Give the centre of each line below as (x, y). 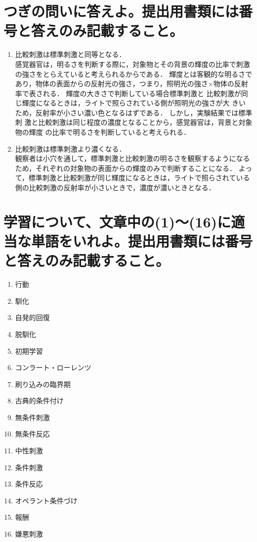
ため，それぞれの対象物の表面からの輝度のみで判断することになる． (126, 168)
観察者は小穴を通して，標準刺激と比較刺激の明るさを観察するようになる (132, 158)
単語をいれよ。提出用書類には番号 (142, 241)
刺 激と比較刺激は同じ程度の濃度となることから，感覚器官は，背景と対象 (134, 122)
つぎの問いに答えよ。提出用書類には (121, 11)
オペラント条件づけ (46, 500)
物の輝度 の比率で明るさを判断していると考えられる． (103, 132)
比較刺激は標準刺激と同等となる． (70, 54)
